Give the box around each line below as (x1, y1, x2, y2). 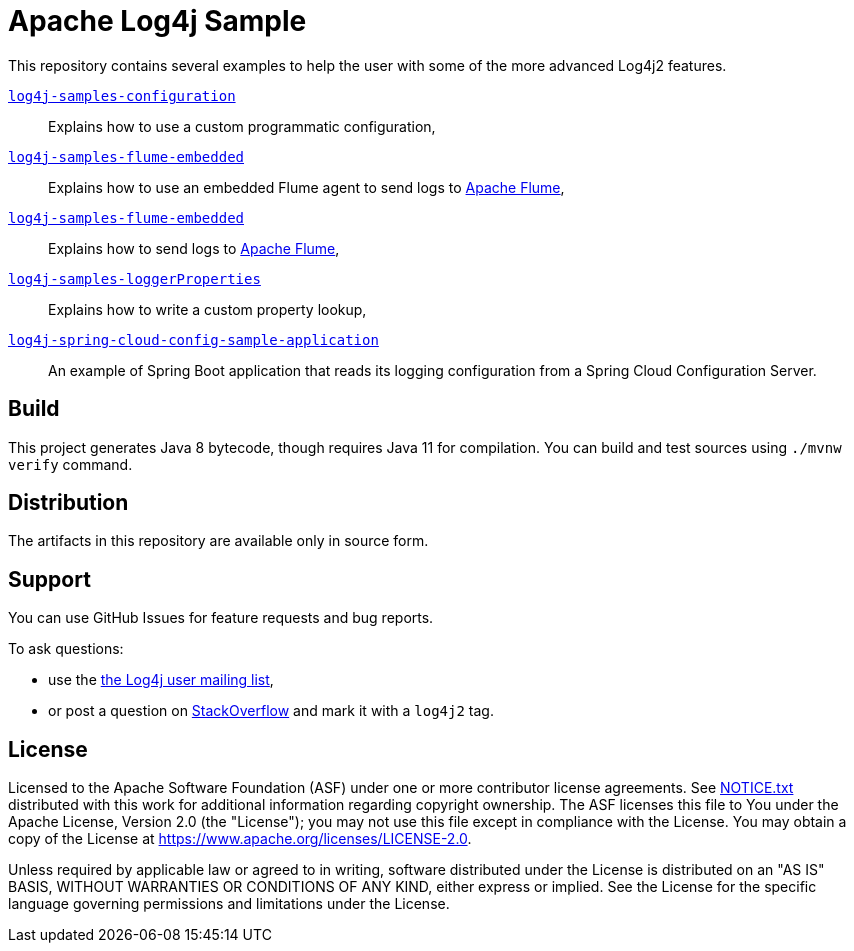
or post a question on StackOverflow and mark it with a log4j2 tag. (48, 702, 494, 720)
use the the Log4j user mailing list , (48, 671, 274, 689)
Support (8, 566, 91, 592)
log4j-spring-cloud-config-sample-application (8, 331, 379, 348)
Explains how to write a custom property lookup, (48, 300, 367, 318)
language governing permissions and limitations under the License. (8, 895, 450, 913)
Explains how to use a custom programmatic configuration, (48, 117, 436, 135)
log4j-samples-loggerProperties (8, 270, 261, 287)
